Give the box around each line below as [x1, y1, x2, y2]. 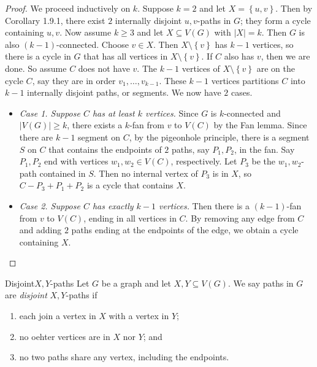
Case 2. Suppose [19, 199, 80, 212]
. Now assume [59, 26, 112, 39]
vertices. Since [145, 106, 199, 119]
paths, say [172, 142, 210, 155]
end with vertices [44, 155, 109, 168]
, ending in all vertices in [83, 211, 177, 224]
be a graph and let [101, 276, 171, 289]
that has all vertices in [83, 50, 168, 63]
